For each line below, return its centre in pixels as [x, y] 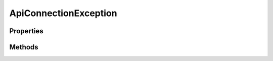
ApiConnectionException [63, 13]
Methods [24, 47]
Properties [26, 31]
